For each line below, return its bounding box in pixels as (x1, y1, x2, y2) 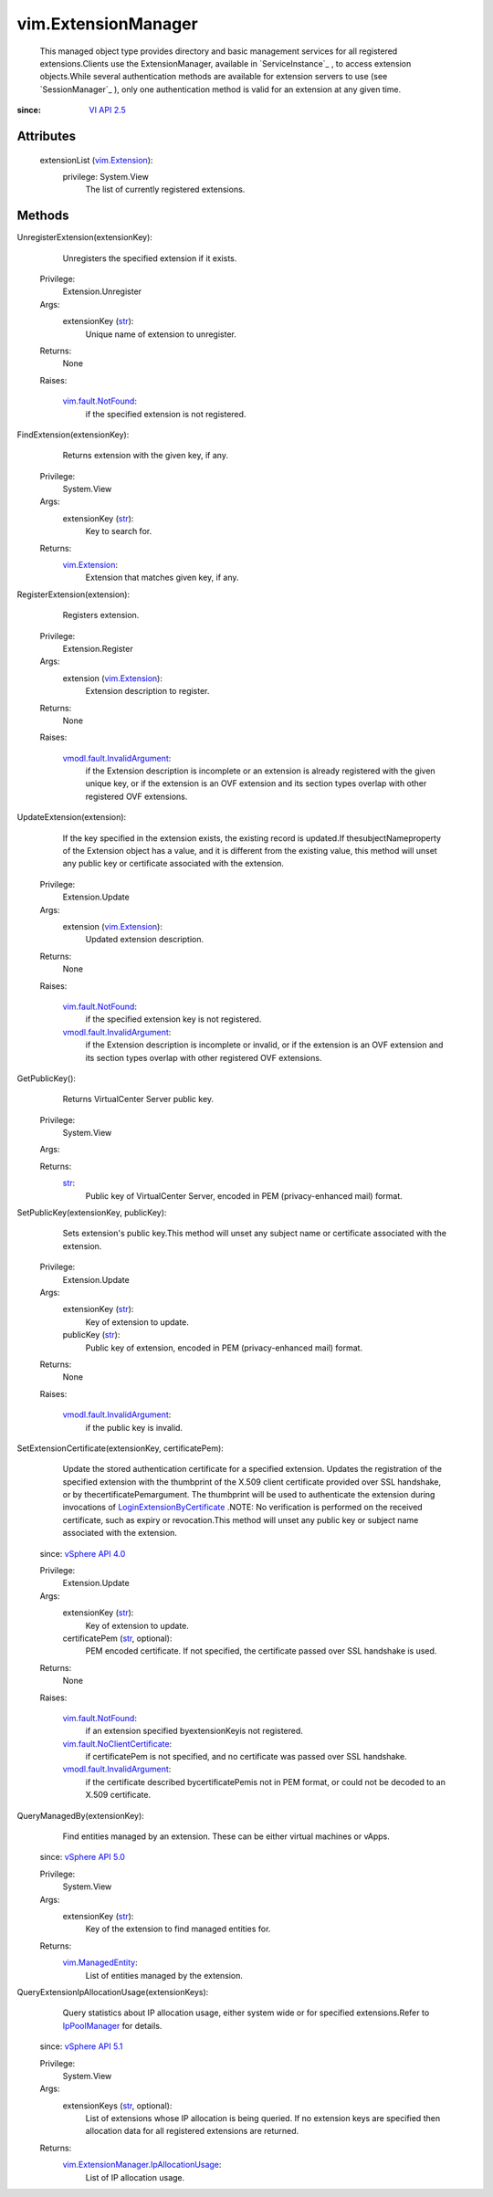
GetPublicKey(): (16, 1073, 77, 1084)
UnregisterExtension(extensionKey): (16, 232, 152, 243)
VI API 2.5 (89, 105, 127, 116)
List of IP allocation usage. (85, 2171, 185, 2182)
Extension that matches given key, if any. (85, 572, 239, 583)
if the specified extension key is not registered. (85, 1014, 262, 1025)
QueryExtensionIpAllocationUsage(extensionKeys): (16, 1986, 209, 1997)
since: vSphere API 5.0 (39, 1852, 125, 1863)
